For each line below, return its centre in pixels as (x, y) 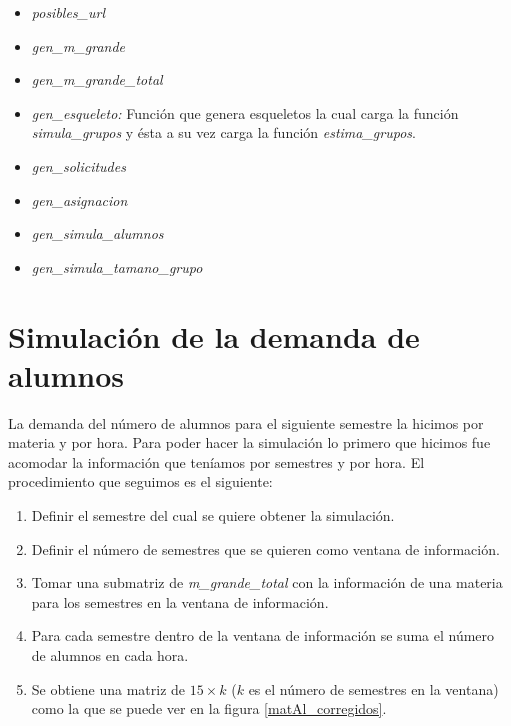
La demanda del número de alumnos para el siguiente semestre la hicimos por (246, 422)
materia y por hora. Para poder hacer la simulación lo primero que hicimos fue (249, 442)
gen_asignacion (79, 199)
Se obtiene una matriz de (108, 688)
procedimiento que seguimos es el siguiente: (140, 481)
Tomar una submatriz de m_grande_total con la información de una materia (267, 582)
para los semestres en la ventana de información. (180, 601)
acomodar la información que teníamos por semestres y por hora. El (216, 461)
